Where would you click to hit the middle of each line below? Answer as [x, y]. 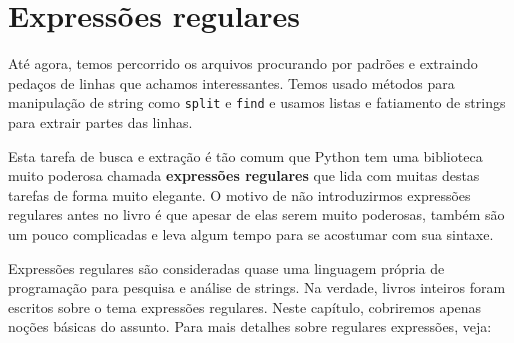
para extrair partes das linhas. [100, 121]
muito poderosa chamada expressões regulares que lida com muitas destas [244, 175]
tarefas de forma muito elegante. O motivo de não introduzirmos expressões [239, 194]
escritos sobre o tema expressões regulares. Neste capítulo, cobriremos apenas [245, 306]
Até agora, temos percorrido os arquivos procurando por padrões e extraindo [243, 63]
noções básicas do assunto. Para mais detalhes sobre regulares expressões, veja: [250, 326]
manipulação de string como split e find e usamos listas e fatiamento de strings [257, 102]
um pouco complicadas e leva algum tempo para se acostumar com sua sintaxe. [251, 233]
